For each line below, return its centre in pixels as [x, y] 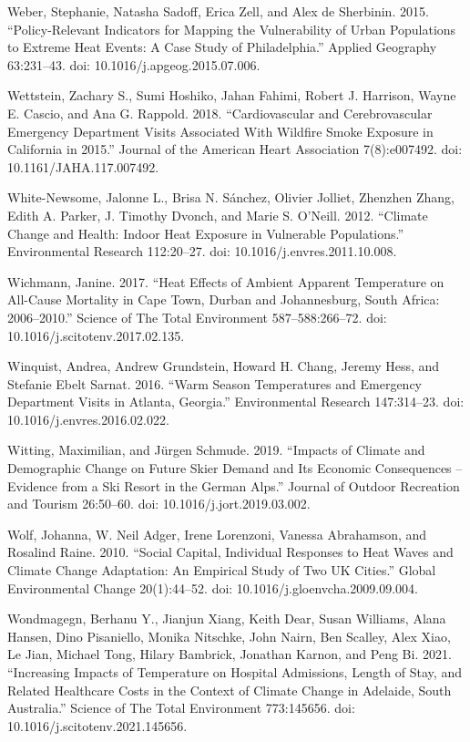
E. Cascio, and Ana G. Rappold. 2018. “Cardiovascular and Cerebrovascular [220, 113]
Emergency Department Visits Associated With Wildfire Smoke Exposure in [220, 131]
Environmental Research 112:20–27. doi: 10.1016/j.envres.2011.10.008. [202, 251]
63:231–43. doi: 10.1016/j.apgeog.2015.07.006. [134, 64]
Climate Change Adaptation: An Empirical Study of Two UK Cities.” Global [222, 570]
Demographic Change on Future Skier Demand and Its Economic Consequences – [235, 468]
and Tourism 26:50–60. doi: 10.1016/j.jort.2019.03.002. [159, 504]
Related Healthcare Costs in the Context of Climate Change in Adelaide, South [230, 690]
